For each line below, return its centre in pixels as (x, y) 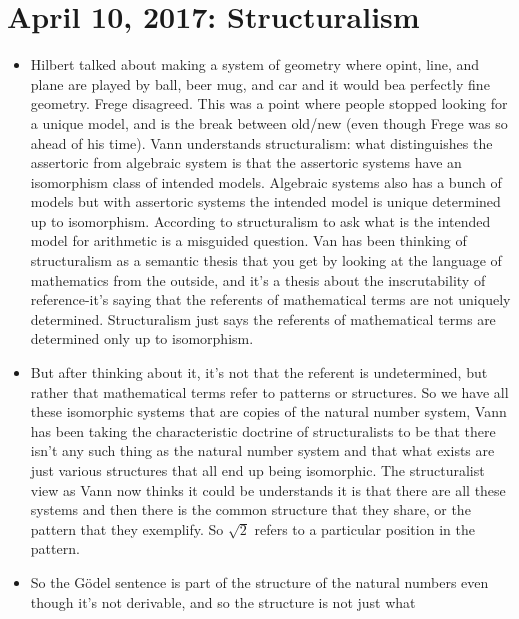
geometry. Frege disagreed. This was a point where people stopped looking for (269, 103)
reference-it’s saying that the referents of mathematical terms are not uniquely (270, 299)
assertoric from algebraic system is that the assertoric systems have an (246, 162)
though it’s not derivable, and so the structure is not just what (223, 601)
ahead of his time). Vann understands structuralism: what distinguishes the (261, 142)
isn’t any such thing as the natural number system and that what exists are (262, 450)
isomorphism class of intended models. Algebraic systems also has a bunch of (266, 181)
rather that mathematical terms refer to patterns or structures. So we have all (269, 391)
